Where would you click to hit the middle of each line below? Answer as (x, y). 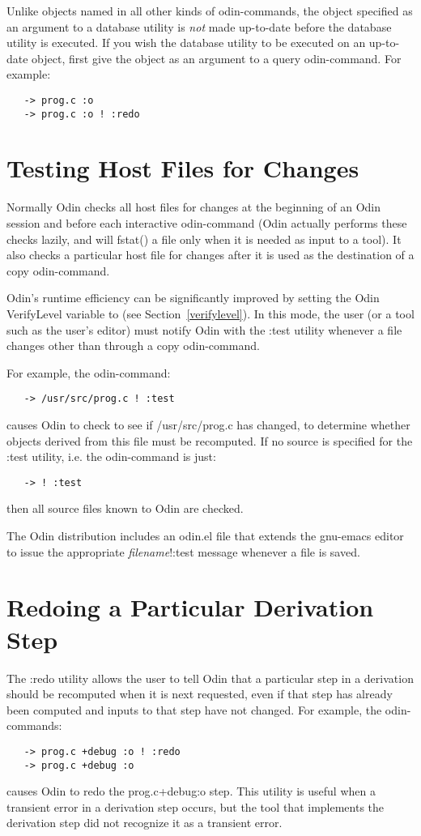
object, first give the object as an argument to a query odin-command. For (217, 58)
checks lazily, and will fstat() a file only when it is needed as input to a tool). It (204, 239)
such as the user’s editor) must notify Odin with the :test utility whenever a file (204, 329)
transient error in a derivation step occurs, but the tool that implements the (196, 806)
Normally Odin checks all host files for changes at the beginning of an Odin (194, 207)
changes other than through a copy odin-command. (133, 345)
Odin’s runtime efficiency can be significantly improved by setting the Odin (193, 298)
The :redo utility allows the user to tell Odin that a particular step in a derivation (210, 678)
